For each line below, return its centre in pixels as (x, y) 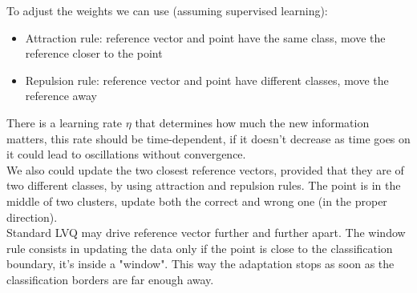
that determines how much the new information (252, 122)
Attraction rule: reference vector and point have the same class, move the (205, 37)
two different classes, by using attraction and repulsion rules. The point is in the (204, 185)
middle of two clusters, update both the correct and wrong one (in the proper (197, 201)
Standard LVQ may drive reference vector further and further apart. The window (206, 233)
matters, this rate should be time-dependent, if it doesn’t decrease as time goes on (208, 138)
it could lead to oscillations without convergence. (126, 154)
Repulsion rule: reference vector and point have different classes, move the (207, 80)
